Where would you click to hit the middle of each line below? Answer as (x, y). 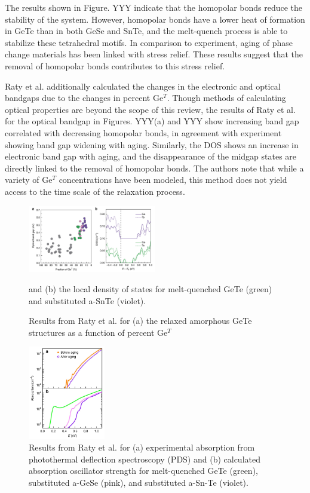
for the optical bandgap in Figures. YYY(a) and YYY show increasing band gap (152, 121)
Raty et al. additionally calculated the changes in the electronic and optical (143, 86)
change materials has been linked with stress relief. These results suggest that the (154, 54)
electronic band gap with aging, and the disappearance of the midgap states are (151, 156)
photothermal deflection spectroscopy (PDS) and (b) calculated (145, 459)
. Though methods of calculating (226, 98)
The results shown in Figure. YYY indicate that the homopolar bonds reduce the (154, 7)
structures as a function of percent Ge (98, 332)
